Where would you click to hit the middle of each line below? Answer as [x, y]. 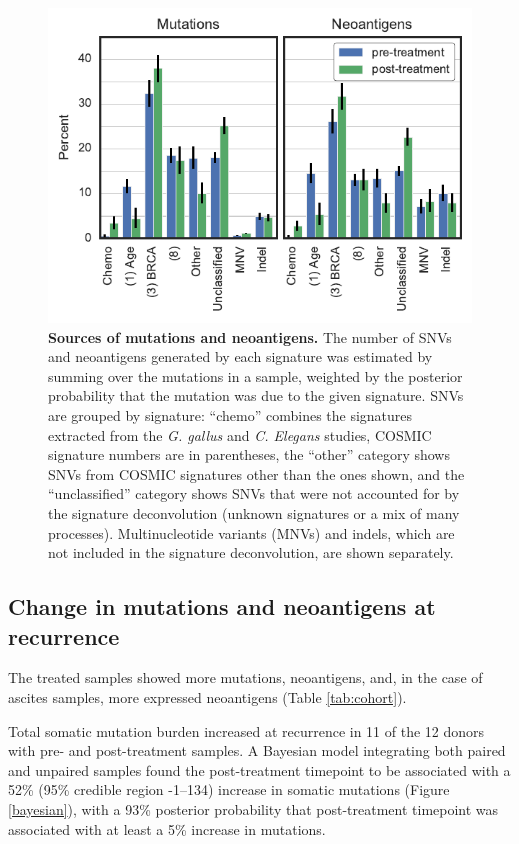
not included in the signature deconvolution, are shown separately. [251, 552]
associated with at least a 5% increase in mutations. [167, 828]
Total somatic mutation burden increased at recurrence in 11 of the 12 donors [246, 730]
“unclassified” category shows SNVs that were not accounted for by [254, 493]
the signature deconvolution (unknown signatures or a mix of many [254, 513]
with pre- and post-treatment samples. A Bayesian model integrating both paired [257, 750]
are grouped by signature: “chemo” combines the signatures [230, 415]
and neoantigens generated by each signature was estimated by [240, 356]
